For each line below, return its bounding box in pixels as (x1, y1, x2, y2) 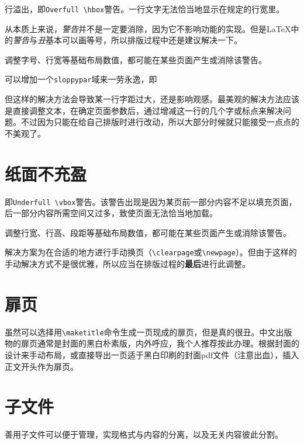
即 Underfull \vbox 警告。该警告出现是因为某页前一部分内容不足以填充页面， (5, 195, 297, 207)
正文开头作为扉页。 (5, 360, 78, 372)
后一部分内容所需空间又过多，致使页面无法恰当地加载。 (5, 207, 217, 219)
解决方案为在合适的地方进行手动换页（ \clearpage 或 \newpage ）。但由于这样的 (5, 246, 297, 258)
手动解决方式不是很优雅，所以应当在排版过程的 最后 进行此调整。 (5, 258, 250, 270)
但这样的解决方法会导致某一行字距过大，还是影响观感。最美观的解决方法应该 (5, 93, 299, 105)
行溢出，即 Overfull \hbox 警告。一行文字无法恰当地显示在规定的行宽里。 (5, 3, 285, 15)
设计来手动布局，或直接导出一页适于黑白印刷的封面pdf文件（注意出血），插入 (5, 349, 299, 361)
